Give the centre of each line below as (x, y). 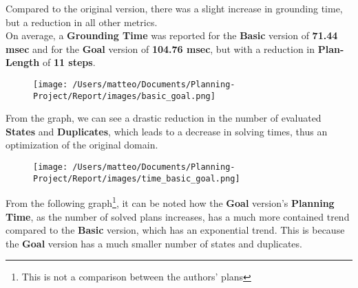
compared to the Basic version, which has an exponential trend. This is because (175, 230)
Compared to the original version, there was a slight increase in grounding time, (174, 8)
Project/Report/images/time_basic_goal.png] (137, 178)
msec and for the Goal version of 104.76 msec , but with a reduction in (160, 48)
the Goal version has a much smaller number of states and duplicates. (154, 243)
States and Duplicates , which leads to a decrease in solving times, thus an (167, 131)
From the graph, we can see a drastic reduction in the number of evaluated (164, 118)
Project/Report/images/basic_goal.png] (124, 96)
